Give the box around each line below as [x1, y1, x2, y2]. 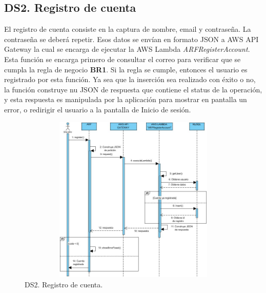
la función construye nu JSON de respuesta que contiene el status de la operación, [4, 84, 262, 94]
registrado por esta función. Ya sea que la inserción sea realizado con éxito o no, [4, 74, 256, 85]
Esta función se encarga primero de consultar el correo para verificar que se [4, 53, 241, 64]
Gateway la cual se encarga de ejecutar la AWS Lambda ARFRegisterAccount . [4, 44, 250, 54]
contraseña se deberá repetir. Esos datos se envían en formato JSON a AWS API [4, 33, 259, 44]
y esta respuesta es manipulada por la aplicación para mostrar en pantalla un [4, 94, 247, 105]
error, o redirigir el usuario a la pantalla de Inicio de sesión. [4, 104, 191, 114]
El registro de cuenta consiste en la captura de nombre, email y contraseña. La [4, 24, 251, 34]
